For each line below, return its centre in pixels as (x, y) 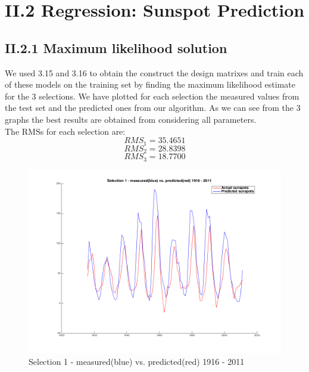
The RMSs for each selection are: (65, 131)
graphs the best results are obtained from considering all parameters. (131, 119)
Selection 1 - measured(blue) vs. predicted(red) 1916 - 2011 (137, 362)
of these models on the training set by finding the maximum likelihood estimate (150, 84)
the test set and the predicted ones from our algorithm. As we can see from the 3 (153, 108)
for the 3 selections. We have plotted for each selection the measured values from (152, 96)
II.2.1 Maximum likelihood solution (116, 47)
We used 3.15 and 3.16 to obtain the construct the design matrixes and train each (154, 72)
